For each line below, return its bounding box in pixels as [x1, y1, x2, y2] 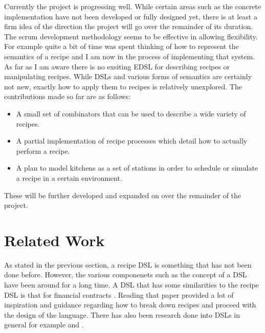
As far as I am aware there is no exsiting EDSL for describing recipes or [4, 61, 230, 72]
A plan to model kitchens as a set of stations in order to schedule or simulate [16, 162, 258, 173]
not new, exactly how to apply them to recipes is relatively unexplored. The [4, 81, 242, 91]
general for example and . [4, 319, 84, 330]
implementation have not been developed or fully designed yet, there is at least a [4, 11, 257, 21]
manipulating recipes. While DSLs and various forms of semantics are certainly [4, 71, 252, 82]
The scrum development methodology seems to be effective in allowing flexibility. [4, 31, 258, 41]
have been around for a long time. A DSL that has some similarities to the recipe [4, 279, 259, 290]
